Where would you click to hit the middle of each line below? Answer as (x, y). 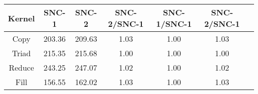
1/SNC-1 (174, 24)
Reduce (21, 67)
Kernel (22, 18)
